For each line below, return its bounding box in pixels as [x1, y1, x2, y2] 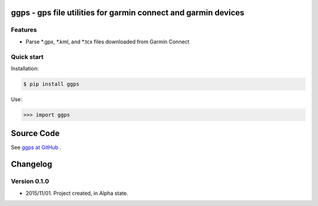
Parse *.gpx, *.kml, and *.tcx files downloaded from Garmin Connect [25, 38, 190, 45]
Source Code [11, 129, 60, 139]
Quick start [11, 53, 44, 61]
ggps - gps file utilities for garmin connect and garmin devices [11, 8, 244, 18]
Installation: [11, 65, 39, 72]
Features [11, 26, 37, 34]
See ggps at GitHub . [11, 144, 62, 151]
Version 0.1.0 [11, 177, 49, 185]
